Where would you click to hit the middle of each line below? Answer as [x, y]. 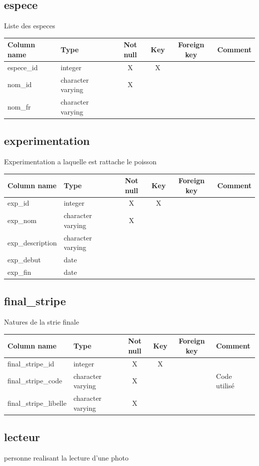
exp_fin [19, 272]
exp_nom [22, 220]
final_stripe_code [35, 381]
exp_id [18, 203]
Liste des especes [30, 26]
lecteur [22, 437]
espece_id [23, 67]
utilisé [225, 386]
